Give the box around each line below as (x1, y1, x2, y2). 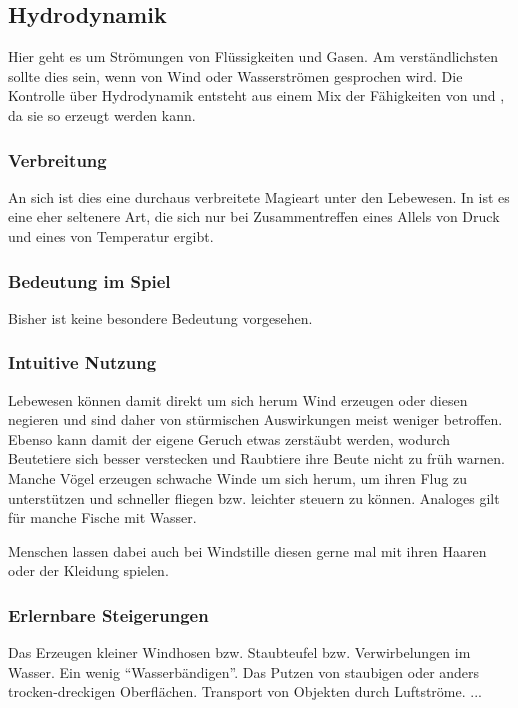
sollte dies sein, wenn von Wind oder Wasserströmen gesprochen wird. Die (8, 65, 463, 86)
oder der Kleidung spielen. (8, 560, 169, 581)
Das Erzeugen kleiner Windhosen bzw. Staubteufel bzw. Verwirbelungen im (8, 642, 471, 663)
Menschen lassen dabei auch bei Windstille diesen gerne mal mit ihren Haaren (8, 540, 487, 561)
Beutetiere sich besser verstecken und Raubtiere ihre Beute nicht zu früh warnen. (8, 448, 505, 469)
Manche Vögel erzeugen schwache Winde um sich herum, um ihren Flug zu (8, 467, 467, 488)
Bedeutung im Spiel (8, 268, 171, 293)
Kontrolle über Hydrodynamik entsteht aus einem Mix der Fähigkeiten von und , (8, 85, 505, 106)
